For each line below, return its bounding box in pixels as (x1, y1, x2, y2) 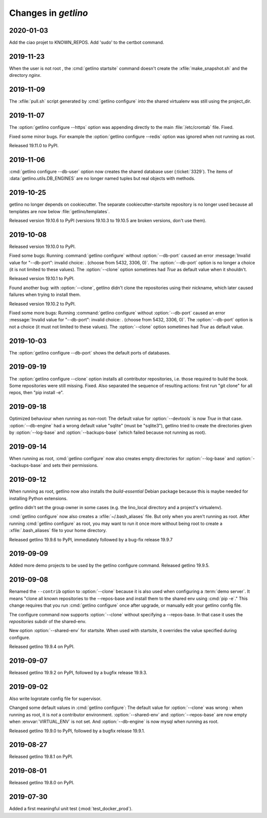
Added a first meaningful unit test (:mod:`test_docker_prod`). (9, 806, 133, 812)
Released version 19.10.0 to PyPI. (9, 243, 76, 249)
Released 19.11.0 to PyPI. (9, 142, 59, 148)
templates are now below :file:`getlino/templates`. (9, 208, 110, 214)
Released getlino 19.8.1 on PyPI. (9, 754, 74, 760)
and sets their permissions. (43, 463, 98, 468)
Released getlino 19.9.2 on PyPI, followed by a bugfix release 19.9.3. (9, 670, 148, 676)
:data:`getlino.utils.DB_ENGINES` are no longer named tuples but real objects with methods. (9, 175, 195, 181)
